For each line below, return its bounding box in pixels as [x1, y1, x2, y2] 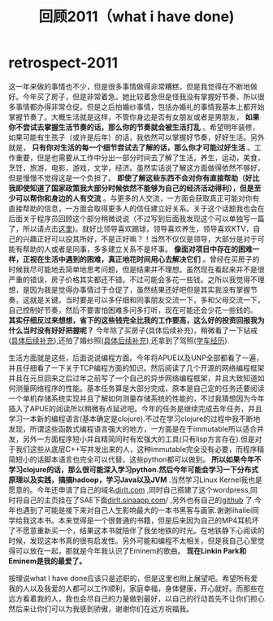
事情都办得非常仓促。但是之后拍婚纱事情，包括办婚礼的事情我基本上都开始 [15, 102, 265, 111]
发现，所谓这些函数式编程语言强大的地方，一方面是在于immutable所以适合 [8, 423, 258, 433]
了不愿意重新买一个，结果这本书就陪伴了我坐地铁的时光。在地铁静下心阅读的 [8, 525, 265, 535]
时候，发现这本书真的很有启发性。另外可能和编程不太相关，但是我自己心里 [8, 536, 258, 545]
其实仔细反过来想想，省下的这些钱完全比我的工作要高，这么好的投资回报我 [8, 315, 258, 325]
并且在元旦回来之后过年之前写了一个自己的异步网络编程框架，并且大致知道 [8, 373, 258, 383]
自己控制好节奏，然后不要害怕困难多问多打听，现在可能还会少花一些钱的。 [8, 305, 258, 315]
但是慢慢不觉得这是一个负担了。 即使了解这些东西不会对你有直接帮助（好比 [8, 172, 260, 183]
